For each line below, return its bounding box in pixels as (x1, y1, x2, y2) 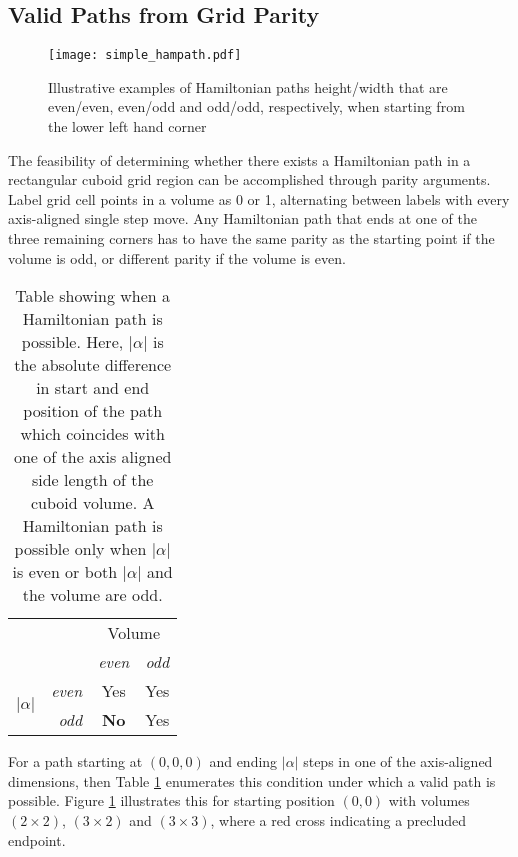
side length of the (31, 468, 154, 492)
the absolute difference (14, 353, 172, 377)
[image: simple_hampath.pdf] (48, 48, 242, 63)
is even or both (12, 560, 118, 584)
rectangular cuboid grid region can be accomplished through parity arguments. (8, 169, 491, 190)
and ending (209, 751, 278, 772)
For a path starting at (8, 751, 143, 772)
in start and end (36, 376, 150, 400)
